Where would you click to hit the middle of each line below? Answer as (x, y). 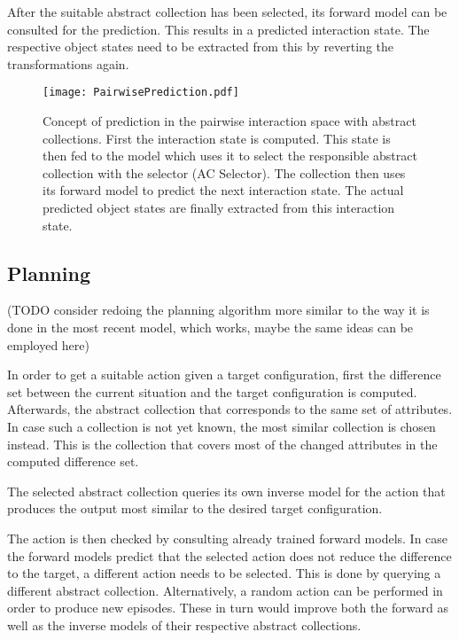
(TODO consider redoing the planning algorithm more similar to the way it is (218, 310)
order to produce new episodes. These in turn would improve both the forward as (228, 608)
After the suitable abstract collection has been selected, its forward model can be (227, 12)
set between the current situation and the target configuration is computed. (212, 391)
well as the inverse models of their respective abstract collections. (184, 624)
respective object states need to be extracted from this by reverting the (201, 47)
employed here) (48, 344)
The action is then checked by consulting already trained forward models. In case (228, 538)
